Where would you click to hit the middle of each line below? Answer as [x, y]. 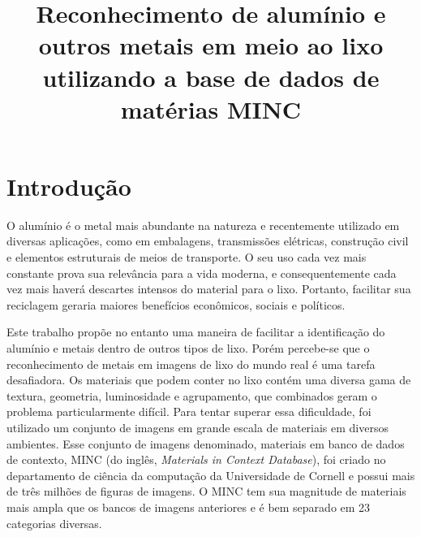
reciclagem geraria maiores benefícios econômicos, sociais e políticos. [176, 304]
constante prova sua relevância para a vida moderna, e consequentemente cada [202, 273]
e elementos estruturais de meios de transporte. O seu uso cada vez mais [187, 257]
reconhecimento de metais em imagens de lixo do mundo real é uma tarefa [191, 364]
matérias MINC [211, 108]
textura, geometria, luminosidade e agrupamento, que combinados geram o [192, 395]
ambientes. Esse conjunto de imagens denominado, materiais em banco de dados [206, 443]
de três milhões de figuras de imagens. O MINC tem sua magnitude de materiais [206, 491]
